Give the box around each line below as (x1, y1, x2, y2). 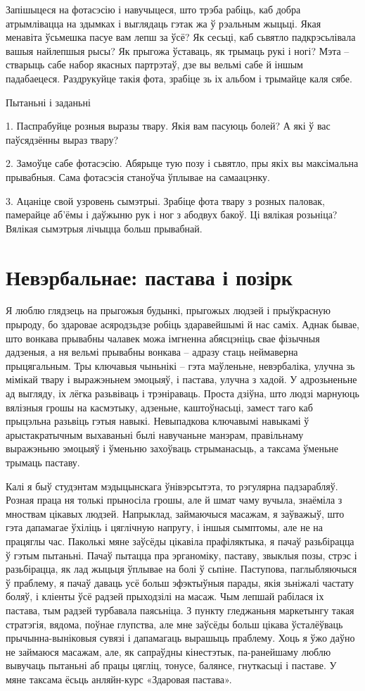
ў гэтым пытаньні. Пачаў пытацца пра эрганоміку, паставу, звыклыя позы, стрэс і (6, 547, 357, 562)
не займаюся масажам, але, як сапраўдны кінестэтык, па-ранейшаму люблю (6, 644, 331, 659)
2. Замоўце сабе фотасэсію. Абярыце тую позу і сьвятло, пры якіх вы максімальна (6, 156, 359, 170)
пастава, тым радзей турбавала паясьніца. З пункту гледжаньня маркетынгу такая (6, 602, 354, 617)
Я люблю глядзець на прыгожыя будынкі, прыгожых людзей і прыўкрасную (6, 303, 331, 318)
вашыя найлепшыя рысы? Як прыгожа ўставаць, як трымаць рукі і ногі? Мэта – (6, 43, 350, 58)
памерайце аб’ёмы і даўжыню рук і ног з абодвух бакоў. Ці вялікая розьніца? (6, 207, 338, 222)
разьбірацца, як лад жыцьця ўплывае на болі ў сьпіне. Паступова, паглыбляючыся (6, 561, 357, 576)
